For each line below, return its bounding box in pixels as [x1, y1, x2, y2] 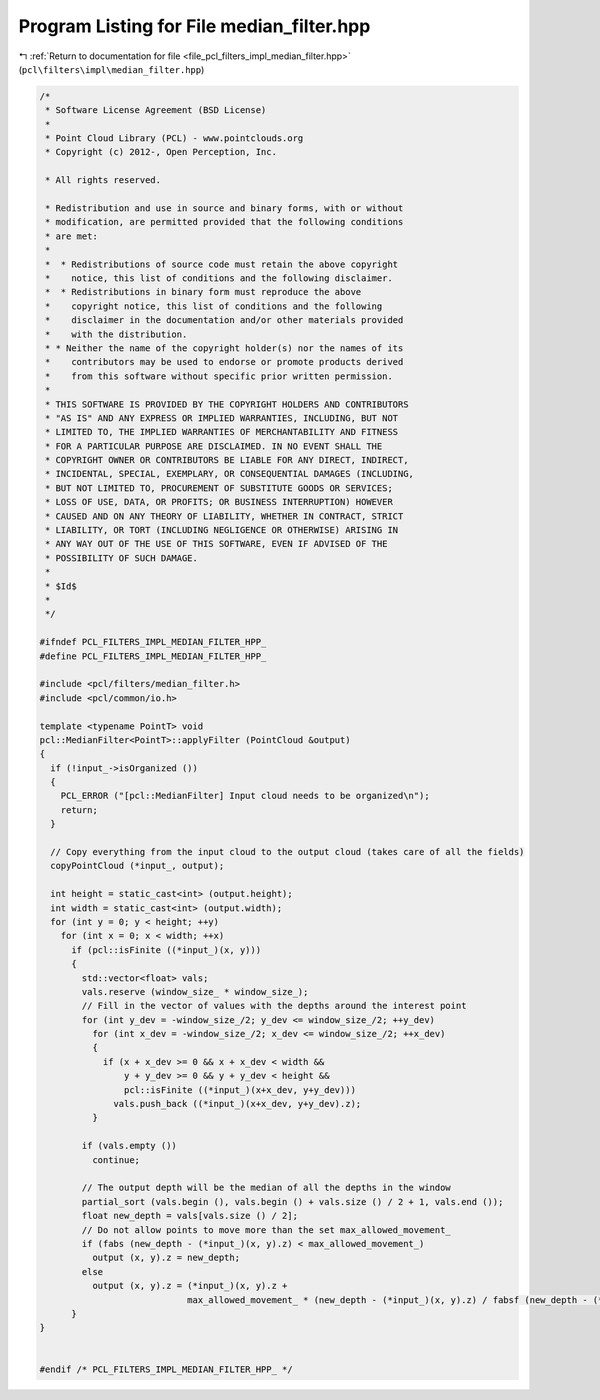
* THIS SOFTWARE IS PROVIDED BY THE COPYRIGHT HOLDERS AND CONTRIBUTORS [45, 398, 409, 410]
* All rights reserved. [45, 175, 162, 186]
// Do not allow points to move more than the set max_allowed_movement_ [81, 1224, 452, 1235]
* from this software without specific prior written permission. [45, 370, 394, 382]
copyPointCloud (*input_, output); [50, 860, 225, 872]
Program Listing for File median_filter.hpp [18, 15, 371, 37]
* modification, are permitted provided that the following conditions [45, 216, 404, 228]
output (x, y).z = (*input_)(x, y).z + [91, 1280, 288, 1292]
